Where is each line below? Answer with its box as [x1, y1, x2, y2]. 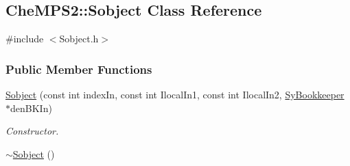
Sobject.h [59, 31, 99, 46]
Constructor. [5, 124, 59, 138]
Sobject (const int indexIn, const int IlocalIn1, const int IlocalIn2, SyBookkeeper [5, 87, 345, 102]
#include [5, 31, 44, 46]
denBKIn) [10, 100, 52, 115]
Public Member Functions [5, 60, 152, 77]
